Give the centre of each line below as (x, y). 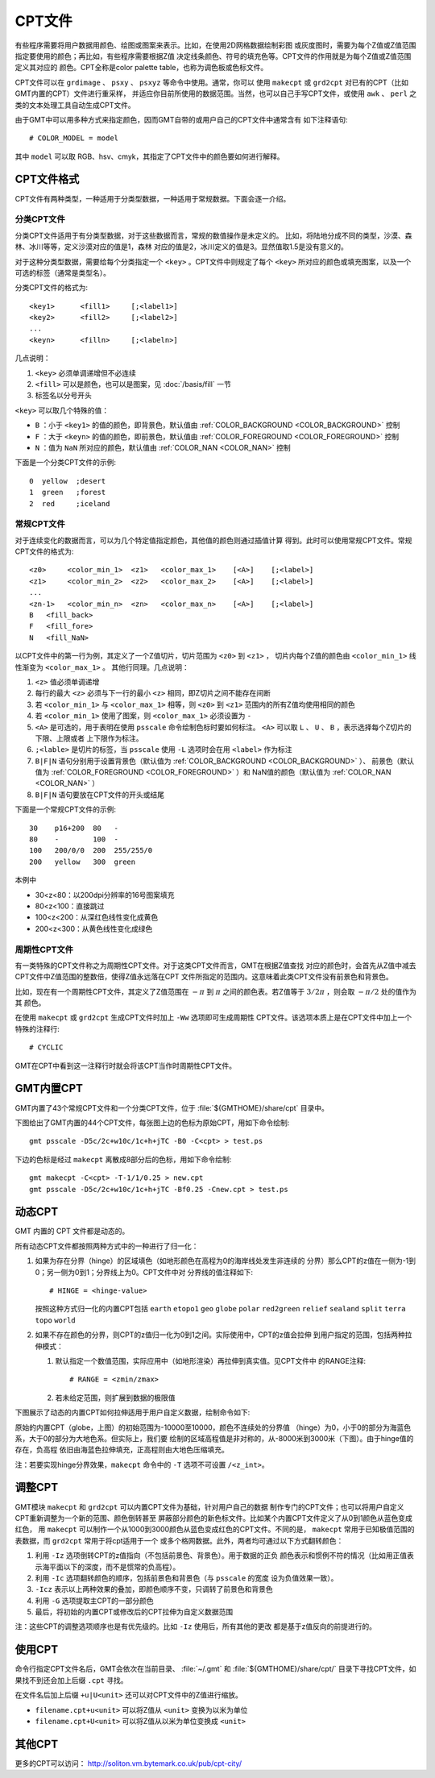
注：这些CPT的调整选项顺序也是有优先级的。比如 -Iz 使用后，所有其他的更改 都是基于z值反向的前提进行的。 (196, 1626)
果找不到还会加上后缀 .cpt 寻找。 (71, 1680)
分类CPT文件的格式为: (52, 288)
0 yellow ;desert (68, 481)
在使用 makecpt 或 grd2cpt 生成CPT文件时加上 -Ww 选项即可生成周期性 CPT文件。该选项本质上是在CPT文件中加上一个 (213, 1018)
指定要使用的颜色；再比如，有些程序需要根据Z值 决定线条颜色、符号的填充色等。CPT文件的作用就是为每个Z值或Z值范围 (213, 56)
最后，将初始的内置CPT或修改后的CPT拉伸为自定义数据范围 (134, 1612)
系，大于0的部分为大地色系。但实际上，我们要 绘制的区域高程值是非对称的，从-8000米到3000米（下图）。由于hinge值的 (214, 1438)
